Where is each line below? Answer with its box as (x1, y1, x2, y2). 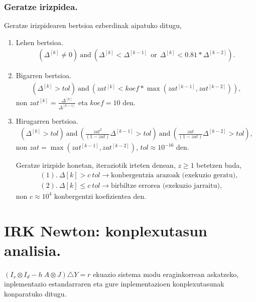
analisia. (4, 239, 61, 260)
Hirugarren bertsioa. (16, 115, 78, 126)
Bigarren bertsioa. (16, 70, 71, 81)
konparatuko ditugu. (4, 288, 67, 298)
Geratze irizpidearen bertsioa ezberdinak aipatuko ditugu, (4, 20, 182, 31)
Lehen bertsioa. (16, 37, 63, 47)
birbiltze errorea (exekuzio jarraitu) (111, 182, 220, 189)
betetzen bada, (196, 160, 242, 170)
